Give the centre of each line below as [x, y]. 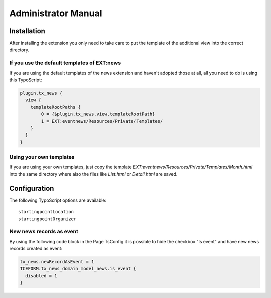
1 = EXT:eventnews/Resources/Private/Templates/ [102, 121]
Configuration [32, 188]
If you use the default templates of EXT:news [65, 63]
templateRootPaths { [56, 107]
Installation [27, 31]
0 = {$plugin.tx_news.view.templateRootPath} [98, 114]
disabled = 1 [41, 276]
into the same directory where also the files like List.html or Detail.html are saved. [93, 174]
